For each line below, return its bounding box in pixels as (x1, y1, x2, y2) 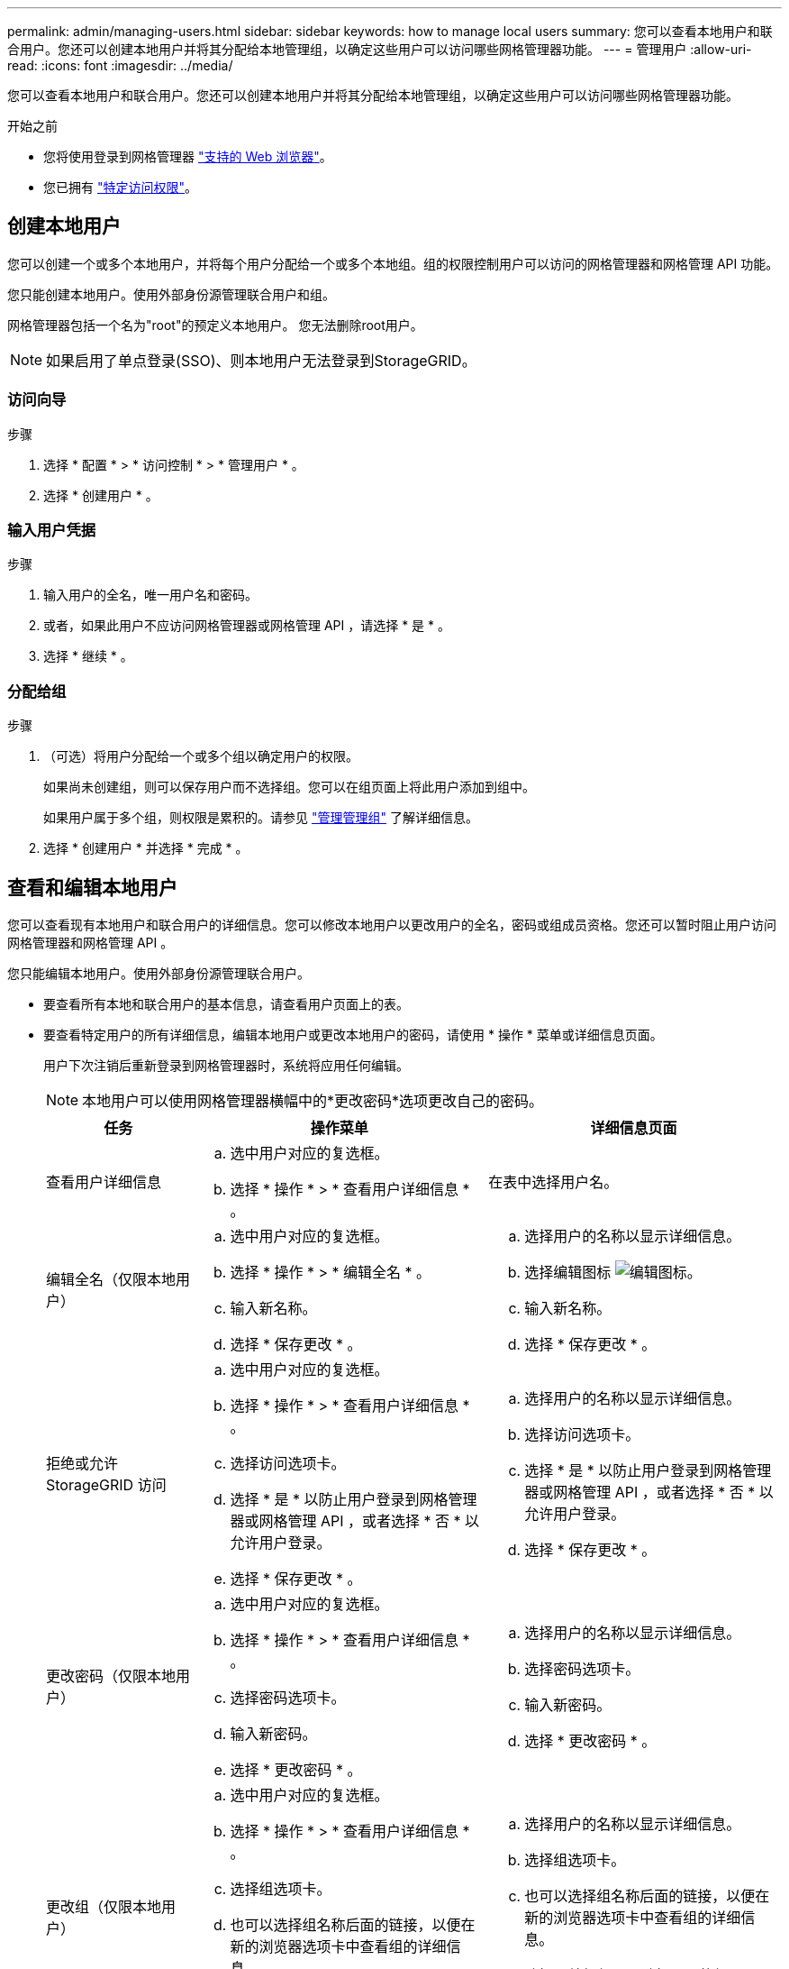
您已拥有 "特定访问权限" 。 (43, 179, 197, 195)
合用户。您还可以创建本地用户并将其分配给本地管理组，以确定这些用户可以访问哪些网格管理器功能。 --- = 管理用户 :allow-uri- (7, 41, 752, 57)
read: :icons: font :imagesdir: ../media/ (7, 58, 233, 73)
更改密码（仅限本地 (46, 1666, 177, 1685)
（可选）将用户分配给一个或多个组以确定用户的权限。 (43, 748, 358, 765)
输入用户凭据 (7, 520, 96, 539)
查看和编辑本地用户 (7, 875, 177, 899)
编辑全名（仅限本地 (46, 1269, 177, 1288)
